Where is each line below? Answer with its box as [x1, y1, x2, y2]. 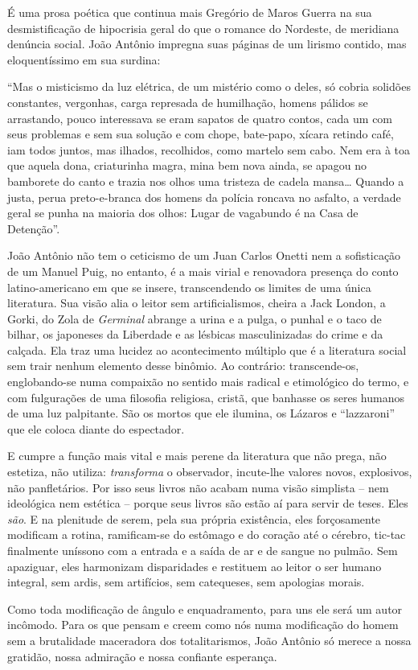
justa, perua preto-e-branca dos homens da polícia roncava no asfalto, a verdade [7, 188, 401, 205]
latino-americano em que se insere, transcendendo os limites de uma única [7, 278, 371, 295]
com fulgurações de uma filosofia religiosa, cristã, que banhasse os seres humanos [7, 388, 404, 405]
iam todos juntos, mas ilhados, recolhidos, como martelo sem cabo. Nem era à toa [7, 141, 411, 158]
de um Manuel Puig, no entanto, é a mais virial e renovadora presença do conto [7, 262, 399, 279]
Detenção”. [7, 220, 60, 236]
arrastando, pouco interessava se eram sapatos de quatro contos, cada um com [7, 109, 393, 126]
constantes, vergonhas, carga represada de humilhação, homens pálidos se [7, 93, 368, 110]
